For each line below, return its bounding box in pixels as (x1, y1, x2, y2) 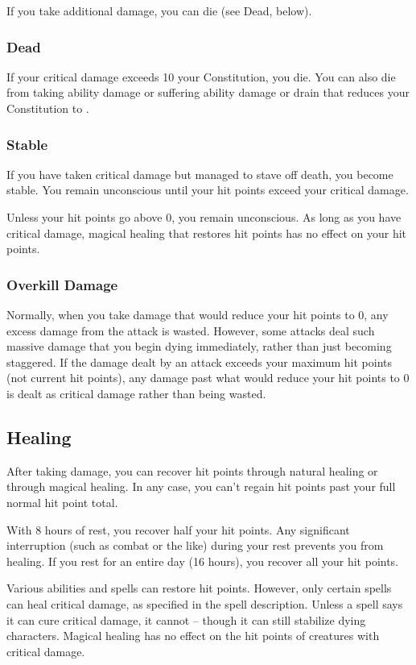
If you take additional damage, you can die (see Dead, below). (6, 2, 312, 19)
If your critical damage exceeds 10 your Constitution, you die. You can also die (6, 68, 396, 85)
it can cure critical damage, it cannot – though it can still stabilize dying (6, 611, 366, 628)
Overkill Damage (6, 274, 118, 294)
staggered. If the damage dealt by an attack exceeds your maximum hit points (6, 353, 392, 370)
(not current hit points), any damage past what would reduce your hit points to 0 (6, 369, 410, 386)
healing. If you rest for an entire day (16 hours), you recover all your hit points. (6, 552, 399, 569)
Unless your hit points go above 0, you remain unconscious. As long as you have (6, 209, 402, 225)
